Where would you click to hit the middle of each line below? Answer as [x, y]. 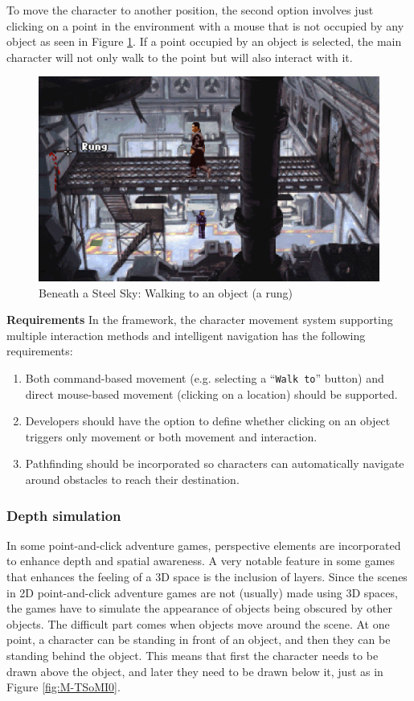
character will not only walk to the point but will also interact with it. [180, 57]
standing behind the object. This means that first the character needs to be [193, 655]
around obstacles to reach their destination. [132, 480]
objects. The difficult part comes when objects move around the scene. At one [198, 623]
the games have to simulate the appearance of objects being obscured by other [199, 608]
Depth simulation [64, 515]
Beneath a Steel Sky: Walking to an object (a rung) [166, 292]
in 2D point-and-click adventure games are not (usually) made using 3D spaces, [202, 592]
